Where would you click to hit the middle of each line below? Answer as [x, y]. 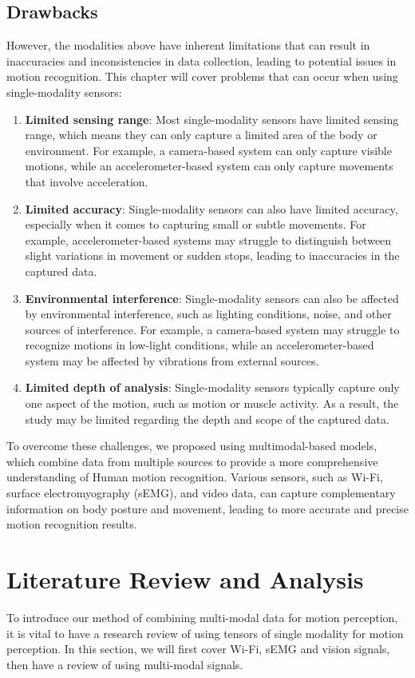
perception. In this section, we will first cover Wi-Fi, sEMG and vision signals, [198, 649]
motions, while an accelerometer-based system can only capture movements [209, 166]
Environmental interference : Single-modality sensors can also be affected [212, 298]
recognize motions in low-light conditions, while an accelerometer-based [200, 345]
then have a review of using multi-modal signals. [125, 664]
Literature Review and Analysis [185, 579]
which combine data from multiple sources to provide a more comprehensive [192, 461]
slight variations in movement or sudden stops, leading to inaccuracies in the [212, 255]
